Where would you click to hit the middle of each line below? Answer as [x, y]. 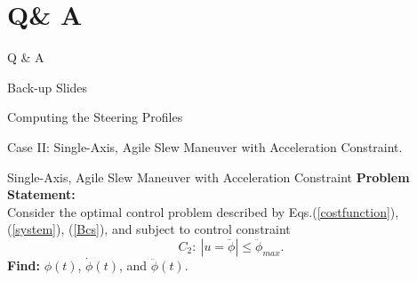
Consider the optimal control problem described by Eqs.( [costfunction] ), [203, 211]
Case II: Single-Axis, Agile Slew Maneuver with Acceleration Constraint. [205, 146]
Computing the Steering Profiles [95, 117]
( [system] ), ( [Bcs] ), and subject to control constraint [149, 229]
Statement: [41, 194]
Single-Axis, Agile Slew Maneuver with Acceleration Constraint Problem [208, 177]
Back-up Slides [48, 87]
